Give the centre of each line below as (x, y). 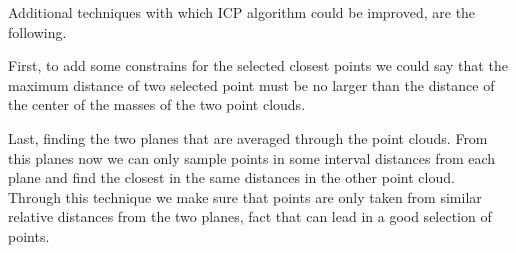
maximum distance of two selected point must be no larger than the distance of (251, 84)
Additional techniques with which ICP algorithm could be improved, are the (242, 12)
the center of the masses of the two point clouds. (157, 104)
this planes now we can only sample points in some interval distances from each (252, 157)
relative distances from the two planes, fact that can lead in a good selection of (250, 216)
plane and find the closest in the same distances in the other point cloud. (231, 177)
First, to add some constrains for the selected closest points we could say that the (258, 65)
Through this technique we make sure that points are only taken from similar (245, 196)
